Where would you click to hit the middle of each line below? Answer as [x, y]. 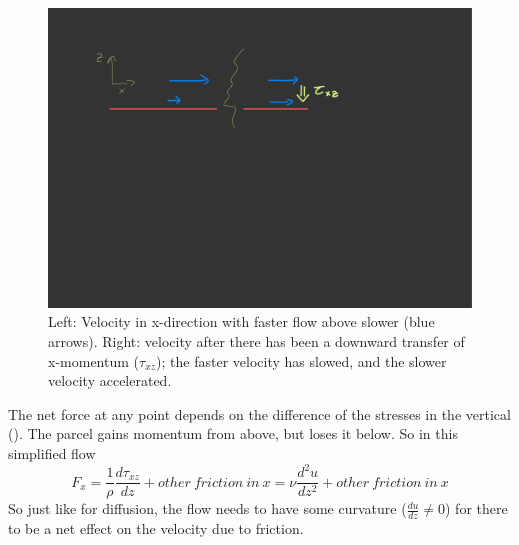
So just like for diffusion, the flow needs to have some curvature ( [207, 508]
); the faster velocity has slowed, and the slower [301, 360]
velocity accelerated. [110, 380]
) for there [476, 508]
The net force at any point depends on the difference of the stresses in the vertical [259, 413]
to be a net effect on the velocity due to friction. [156, 527]
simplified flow [52, 452]
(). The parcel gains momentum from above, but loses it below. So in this [233, 433]
